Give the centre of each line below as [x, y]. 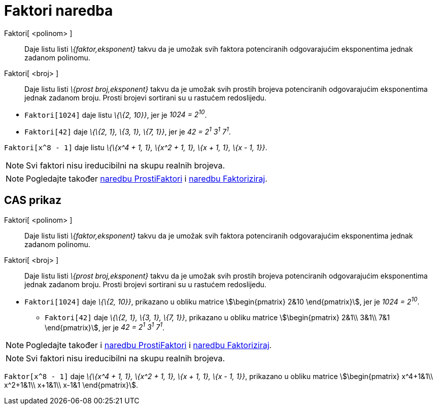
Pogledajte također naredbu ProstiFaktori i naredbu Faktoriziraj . [147, 179]
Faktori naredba [59, 11]
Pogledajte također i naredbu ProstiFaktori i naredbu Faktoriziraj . [149, 345]
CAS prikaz [33, 200]
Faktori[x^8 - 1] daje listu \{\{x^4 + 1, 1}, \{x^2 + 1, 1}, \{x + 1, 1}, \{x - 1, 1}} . [136, 148]
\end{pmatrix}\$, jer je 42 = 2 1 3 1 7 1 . [105, 327]
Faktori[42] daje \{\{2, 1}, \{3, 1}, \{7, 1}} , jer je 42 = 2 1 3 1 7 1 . [128, 131]
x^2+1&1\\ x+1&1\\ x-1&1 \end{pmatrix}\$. [71, 385]
